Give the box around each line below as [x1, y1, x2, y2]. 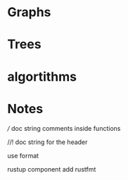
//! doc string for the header [7, 138, 88, 146]
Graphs [7, 4, 51, 20]
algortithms [7, 68, 77, 84]
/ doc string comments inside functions [7, 124, 121, 132]
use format [7, 151, 39, 160]
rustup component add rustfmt [7, 165, 96, 173]
